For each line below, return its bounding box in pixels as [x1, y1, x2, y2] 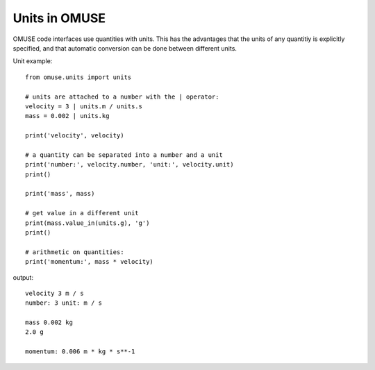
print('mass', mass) [25, 190, 95, 198]
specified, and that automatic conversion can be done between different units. [12, 44, 237, 52]
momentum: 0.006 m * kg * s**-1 [25, 348, 135, 355]
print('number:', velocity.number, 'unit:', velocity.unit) [25, 160, 234, 169]
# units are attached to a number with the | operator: [25, 92, 219, 101]
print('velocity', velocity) [25, 132, 124, 140]
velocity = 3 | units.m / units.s [25, 102, 142, 110]
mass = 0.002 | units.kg [25, 112, 110, 120]
